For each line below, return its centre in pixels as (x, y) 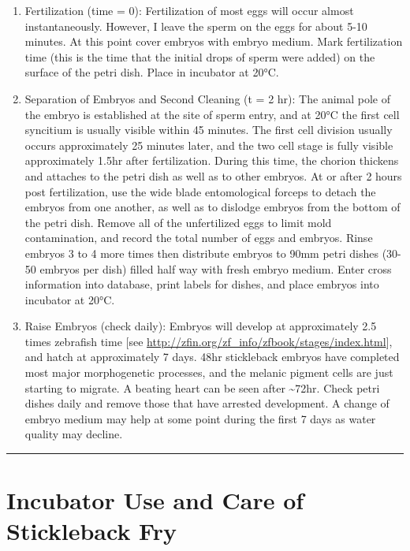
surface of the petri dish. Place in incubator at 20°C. (152, 72)
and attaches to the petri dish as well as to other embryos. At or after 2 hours (213, 175)
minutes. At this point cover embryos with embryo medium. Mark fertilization (214, 41)
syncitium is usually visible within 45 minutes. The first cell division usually (209, 130)
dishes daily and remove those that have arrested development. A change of (207, 403)
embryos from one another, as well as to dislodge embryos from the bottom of (212, 207)
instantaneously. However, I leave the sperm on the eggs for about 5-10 (196, 26)
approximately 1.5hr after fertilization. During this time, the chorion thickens (212, 160)
